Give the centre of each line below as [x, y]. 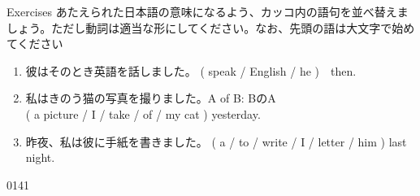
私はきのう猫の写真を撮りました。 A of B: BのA [151, 98]
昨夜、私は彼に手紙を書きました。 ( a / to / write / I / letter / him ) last [216, 141]
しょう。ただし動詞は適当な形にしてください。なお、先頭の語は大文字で [199, 27]
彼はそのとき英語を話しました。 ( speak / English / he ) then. [191, 70]
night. [40, 157]
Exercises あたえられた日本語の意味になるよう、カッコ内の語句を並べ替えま [208, 11]
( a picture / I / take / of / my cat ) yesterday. [143, 113]
